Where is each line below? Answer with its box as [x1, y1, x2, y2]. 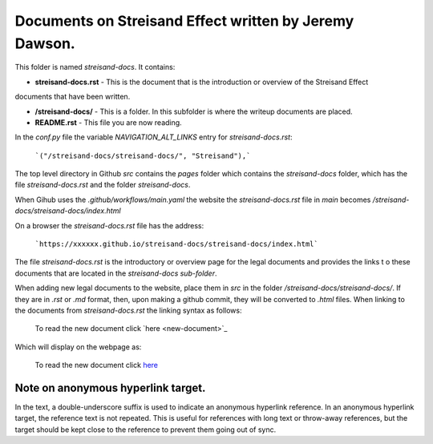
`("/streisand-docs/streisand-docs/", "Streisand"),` [34, 151, 251, 160]
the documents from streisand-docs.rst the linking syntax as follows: [14, 305, 242, 315]
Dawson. [14, 34, 75, 52]
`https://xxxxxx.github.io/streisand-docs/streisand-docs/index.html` [34, 240, 318, 248]
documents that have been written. [14, 92, 131, 102]
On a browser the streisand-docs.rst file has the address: [14, 220, 204, 230]
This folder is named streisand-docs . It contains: [14, 63, 176, 72]
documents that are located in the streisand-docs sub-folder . [14, 268, 217, 278]
